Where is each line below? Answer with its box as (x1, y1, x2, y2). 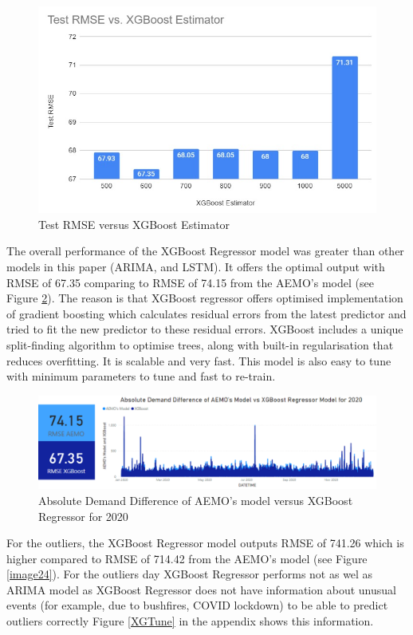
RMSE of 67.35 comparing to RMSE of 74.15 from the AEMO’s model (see (6, 274, 374, 290)
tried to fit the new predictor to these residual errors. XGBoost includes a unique (6, 321, 403, 337)
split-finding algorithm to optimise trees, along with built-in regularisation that (6, 336, 394, 353)
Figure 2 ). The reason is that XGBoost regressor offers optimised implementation (6, 290, 403, 306)
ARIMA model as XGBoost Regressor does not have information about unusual (6, 581, 396, 598)
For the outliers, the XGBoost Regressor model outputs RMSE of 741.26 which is (6, 534, 404, 551)
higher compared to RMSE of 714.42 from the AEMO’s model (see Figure (6, 550, 368, 566)
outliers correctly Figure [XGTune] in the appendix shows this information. (6, 613, 374, 629)
